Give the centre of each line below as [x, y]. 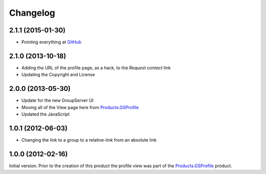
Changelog [32, 13]
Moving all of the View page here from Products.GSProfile [80, 107]
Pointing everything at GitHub [51, 42]
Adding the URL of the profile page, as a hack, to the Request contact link [96, 68]
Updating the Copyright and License [58, 75]
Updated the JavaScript [46, 114]
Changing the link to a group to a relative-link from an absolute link [89, 140]
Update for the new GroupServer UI [57, 100]
